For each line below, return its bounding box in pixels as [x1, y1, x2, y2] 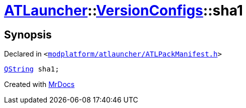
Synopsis [4, 28, 52, 41]
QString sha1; [4, 65, 59, 73]
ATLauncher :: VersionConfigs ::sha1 [4, 2, 243, 19]
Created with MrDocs [4, 80, 75, 89]
